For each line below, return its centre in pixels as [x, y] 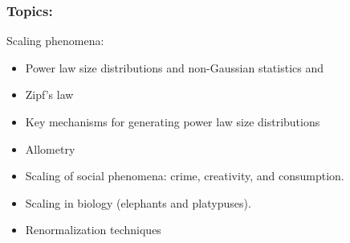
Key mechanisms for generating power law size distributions [173, 121]
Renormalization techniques [93, 230]
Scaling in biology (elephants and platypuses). [138, 202]
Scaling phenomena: [55, 41]
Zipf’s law [49, 95]
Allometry [50, 148]
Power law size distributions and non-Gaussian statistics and [175, 67]
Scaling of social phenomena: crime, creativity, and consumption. [185, 176]
